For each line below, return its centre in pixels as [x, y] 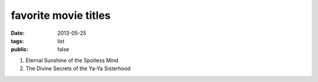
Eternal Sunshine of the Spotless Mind [72, 60]
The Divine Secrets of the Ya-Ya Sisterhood [78, 68]
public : [20, 50]
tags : [17, 41]
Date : [18, 33]
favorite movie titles [61, 15]
